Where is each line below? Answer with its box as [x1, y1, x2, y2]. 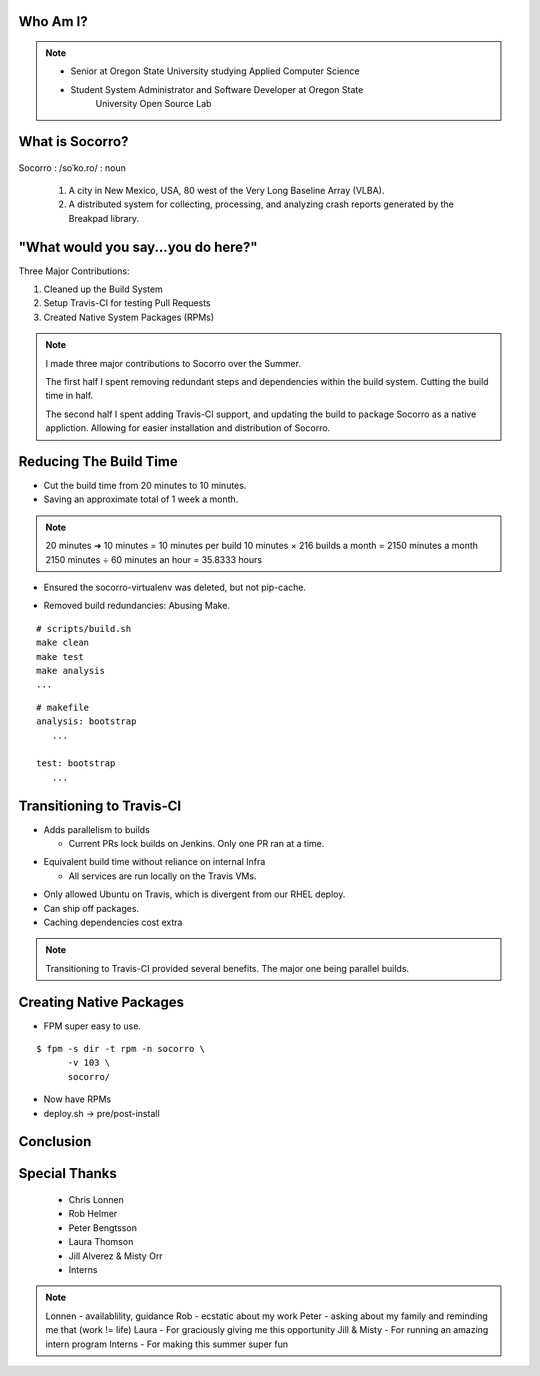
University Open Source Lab [95, 98, 212, 110]
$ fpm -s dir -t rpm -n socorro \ [36, 1043, 205, 1055]
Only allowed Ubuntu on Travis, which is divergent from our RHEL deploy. [43, 888, 346, 900]
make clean [36, 637, 90, 649]
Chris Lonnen [68, 1194, 124, 1206]
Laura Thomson [68, 1236, 134, 1248]
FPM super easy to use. [43, 1020, 142, 1032]
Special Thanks [18, 1165, 117, 1182]
